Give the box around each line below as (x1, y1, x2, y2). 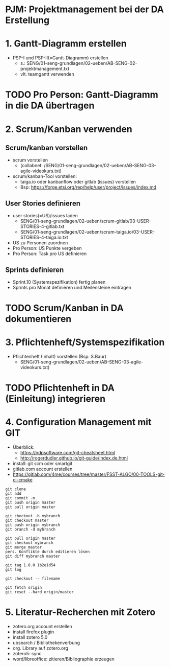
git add (5, 491, 22, 496)
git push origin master (5, 500, 56, 505)
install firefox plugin (12, 629, 54, 635)
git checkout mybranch (5, 540, 53, 545)
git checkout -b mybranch (5, 514, 60, 519)
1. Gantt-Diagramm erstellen (5, 38, 127, 50)
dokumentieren (5, 313, 72, 325)
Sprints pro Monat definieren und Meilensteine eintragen (12, 284, 131, 290)
